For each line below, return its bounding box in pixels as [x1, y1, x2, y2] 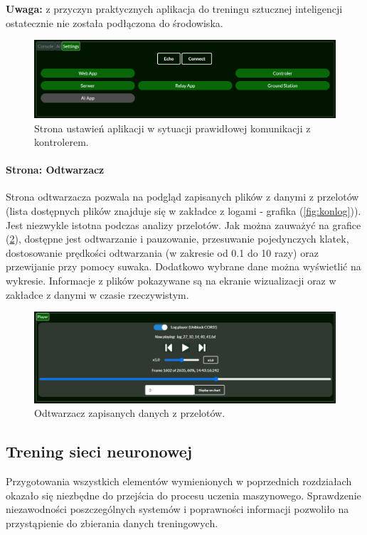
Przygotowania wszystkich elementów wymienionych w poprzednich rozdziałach [6, 473, 352, 488]
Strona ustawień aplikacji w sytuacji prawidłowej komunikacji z [34, 120, 311, 135]
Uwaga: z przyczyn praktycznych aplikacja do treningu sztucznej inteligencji [6, 1, 343, 16]
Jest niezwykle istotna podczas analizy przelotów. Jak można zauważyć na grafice [6, 217, 361, 232]
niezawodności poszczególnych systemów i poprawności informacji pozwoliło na [6, 502, 349, 517]
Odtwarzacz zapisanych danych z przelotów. [34, 406, 225, 420]
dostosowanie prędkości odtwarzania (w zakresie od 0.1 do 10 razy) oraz [6, 245, 319, 260]
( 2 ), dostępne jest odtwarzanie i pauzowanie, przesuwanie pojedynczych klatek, [6, 231, 349, 246]
